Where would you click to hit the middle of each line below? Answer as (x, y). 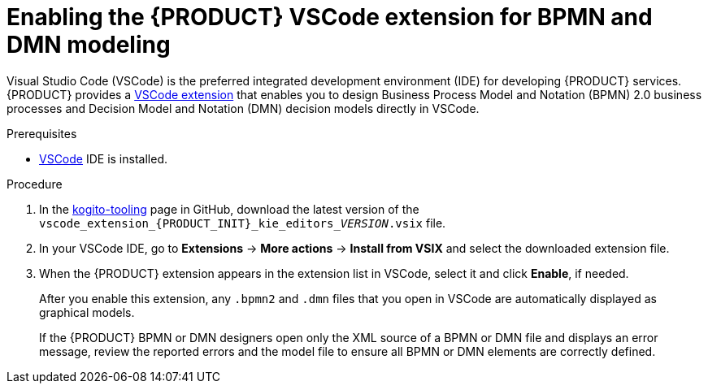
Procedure (35, 184)
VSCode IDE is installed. (103, 158)
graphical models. (87, 312)
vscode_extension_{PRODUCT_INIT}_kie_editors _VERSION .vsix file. (243, 223)
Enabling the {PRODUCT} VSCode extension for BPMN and (330, 17)
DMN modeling (89, 45)
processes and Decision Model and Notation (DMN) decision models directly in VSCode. (243, 108)
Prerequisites (42, 133)
